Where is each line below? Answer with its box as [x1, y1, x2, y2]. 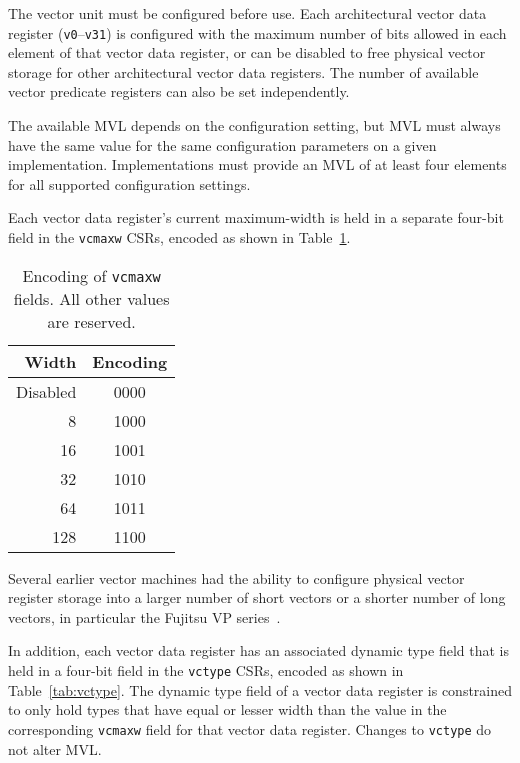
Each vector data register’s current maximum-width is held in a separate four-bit [8, 207, 504, 228]
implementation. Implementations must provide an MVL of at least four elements [8, 154, 507, 175]
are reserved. [47, 309, 136, 333]
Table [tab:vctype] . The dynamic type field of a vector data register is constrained [8, 679, 513, 700]
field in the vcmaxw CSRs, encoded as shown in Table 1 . [8, 227, 351, 247]
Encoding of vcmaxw [22, 263, 161, 287]
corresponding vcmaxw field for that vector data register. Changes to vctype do [8, 718, 492, 739]
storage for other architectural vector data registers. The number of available [8, 61, 479, 82]
